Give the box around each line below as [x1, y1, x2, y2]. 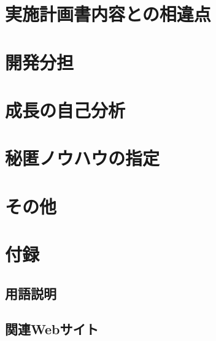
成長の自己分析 [5, 97, 126, 122]
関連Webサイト [5, 320, 99, 339]
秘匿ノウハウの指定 [5, 145, 160, 170]
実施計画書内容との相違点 [5, 1, 211, 26]
